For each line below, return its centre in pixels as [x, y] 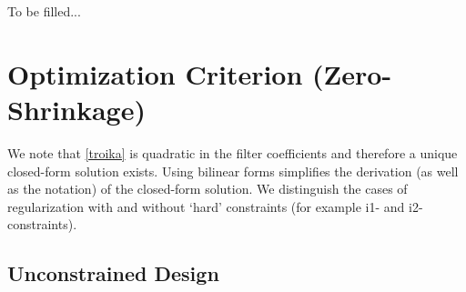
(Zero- [352, 73]
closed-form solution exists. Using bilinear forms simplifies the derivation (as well [233, 171]
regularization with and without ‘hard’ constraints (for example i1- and [206, 206]
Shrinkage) [76, 109]
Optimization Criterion [155, 73]
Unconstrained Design [113, 273]
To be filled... [44, 11]
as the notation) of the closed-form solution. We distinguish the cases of [208, 189]
